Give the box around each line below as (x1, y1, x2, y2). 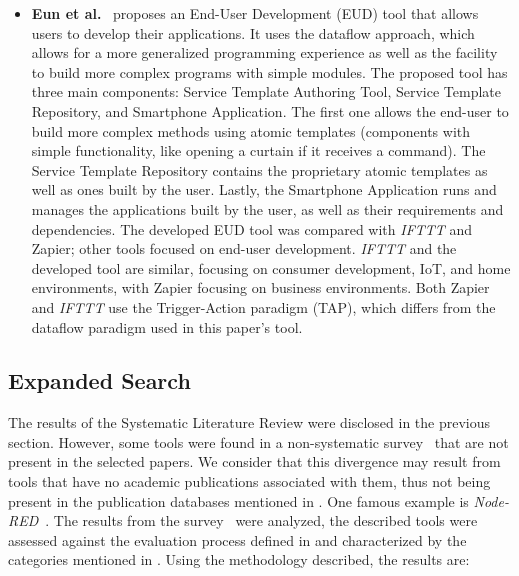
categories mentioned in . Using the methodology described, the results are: (8, 549, 470, 570)
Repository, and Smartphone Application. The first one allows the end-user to (31, 100, 509, 121)
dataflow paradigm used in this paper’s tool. (31, 316, 303, 337)
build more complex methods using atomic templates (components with (31, 120, 471, 141)
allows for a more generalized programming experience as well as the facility (31, 42, 498, 63)
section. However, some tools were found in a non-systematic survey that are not (8, 431, 509, 452)
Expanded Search (8, 365, 191, 396)
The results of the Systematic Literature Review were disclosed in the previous (8, 412, 491, 433)
